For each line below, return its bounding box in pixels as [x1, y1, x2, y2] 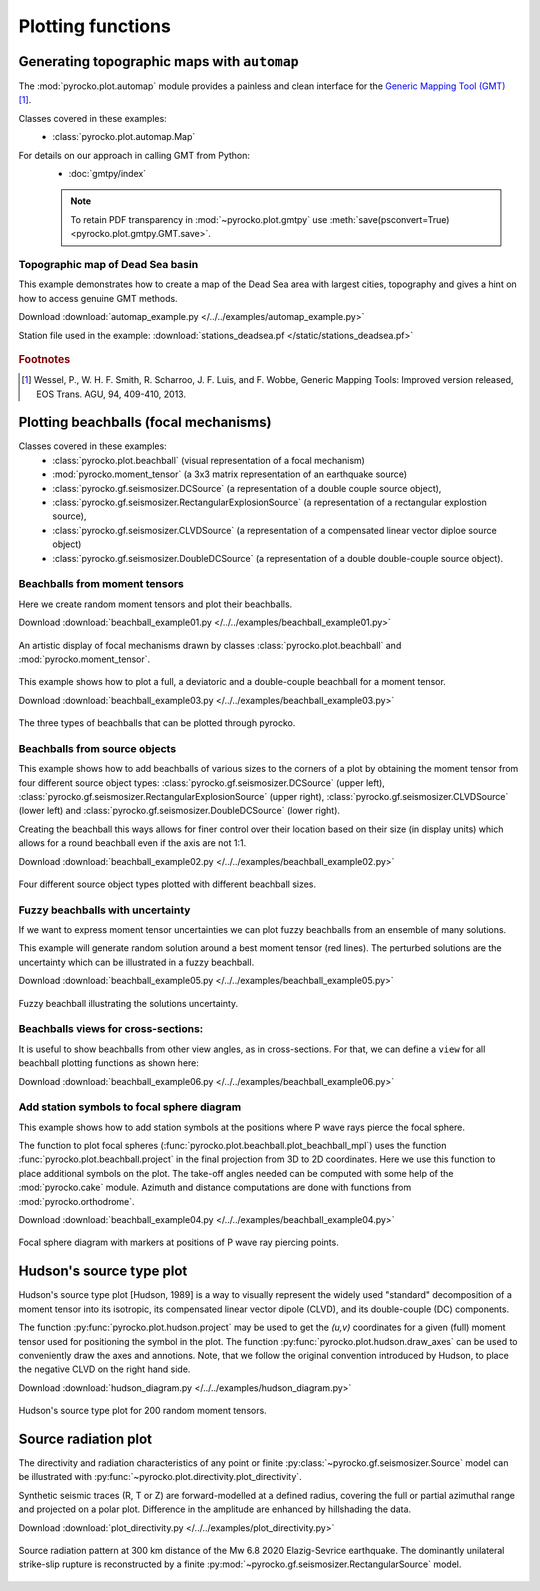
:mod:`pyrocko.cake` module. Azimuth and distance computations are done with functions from [18, 1181, 412, 1194]
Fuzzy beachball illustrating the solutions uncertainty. [18, 997, 239, 1009]
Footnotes [18, 352, 71, 366]
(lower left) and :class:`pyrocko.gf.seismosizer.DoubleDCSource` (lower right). [18, 805, 340, 817]
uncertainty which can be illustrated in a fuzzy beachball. [18, 956, 255, 968]
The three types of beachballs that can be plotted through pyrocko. [18, 717, 296, 729]
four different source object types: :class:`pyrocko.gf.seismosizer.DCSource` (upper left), [18, 776, 385, 789]
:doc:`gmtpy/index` [68, 168, 147, 180]
